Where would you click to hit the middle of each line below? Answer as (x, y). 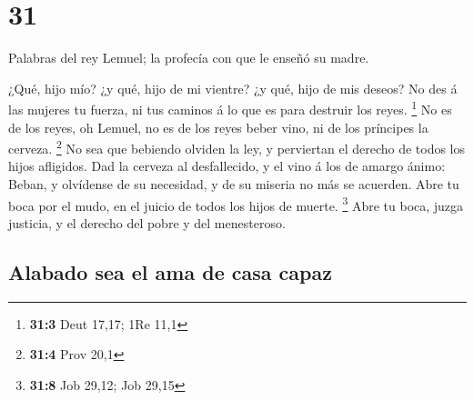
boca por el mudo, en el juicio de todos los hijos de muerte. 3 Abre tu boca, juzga (236, 204)
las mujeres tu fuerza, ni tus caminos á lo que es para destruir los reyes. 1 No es (230, 108)
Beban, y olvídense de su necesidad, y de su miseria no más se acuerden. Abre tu (234, 184)
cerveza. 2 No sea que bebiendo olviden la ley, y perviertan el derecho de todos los (237, 147)
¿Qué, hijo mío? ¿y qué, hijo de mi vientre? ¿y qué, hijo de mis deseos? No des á (233, 88)
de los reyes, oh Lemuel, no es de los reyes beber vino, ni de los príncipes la (218, 127)
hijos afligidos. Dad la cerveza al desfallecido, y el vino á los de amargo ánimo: (227, 166)
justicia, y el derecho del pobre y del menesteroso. (147, 222)
